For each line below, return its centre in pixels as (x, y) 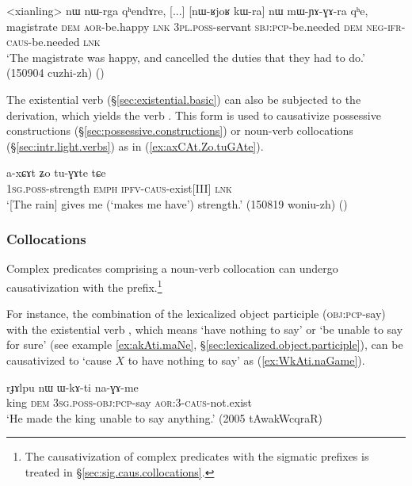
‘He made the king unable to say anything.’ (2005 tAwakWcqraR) (164, 417)
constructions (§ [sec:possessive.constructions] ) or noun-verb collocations (180, 130)
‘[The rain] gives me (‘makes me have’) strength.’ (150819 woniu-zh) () (177, 203)
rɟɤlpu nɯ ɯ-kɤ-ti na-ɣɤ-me (72, 387)
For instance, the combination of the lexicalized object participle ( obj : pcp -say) (196, 314)
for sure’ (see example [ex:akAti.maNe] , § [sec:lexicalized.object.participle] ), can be (205, 344)
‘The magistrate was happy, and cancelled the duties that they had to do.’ (186, 57)
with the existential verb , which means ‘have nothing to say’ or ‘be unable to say (205, 329)
